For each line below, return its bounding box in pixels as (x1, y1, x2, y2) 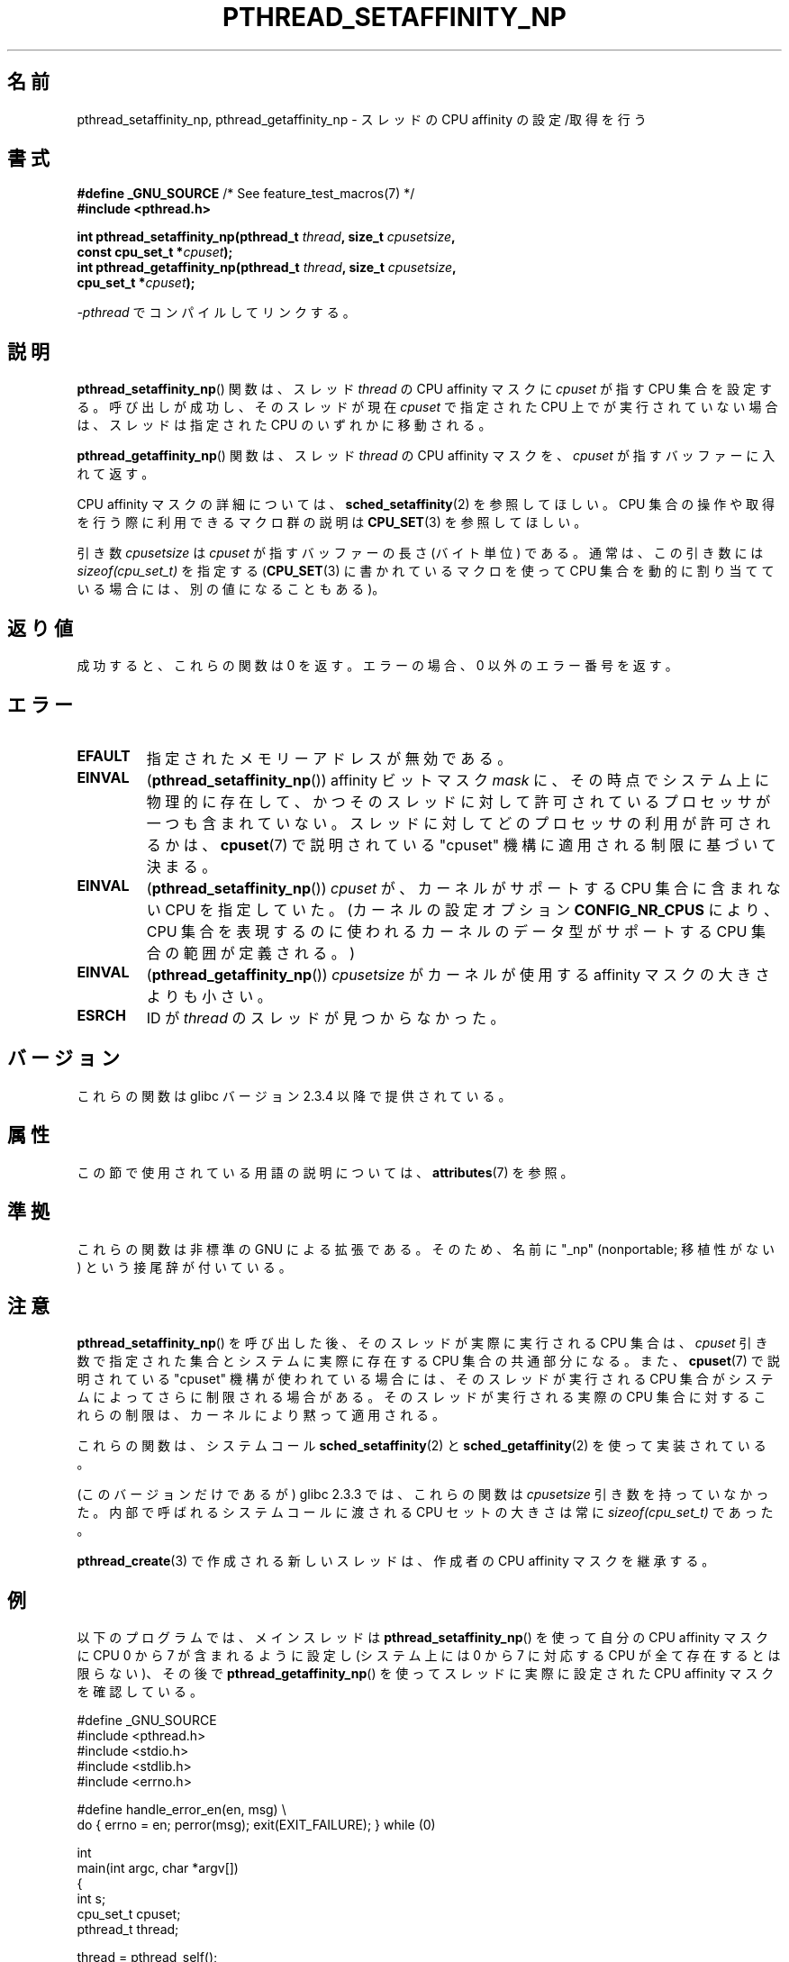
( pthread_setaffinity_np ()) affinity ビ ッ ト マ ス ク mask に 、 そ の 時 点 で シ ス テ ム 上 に (146, 770, 770, 789)
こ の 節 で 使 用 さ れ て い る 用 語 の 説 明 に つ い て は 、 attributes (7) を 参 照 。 (77, 1164, 574, 1180)
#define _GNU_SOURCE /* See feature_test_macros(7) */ (77, 186, 415, 202)
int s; (77, 1891, 106, 1907)
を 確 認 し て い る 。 (77, 1684, 203, 1700)
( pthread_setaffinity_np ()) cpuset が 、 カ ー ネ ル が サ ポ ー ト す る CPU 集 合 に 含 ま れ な (146, 878, 781, 897)
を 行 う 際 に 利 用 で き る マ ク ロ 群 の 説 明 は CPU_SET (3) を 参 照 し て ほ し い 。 (77, 514, 587, 531)
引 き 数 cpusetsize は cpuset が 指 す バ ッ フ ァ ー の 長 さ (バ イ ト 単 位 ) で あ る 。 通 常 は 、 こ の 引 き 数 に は (77, 545, 764, 561)
